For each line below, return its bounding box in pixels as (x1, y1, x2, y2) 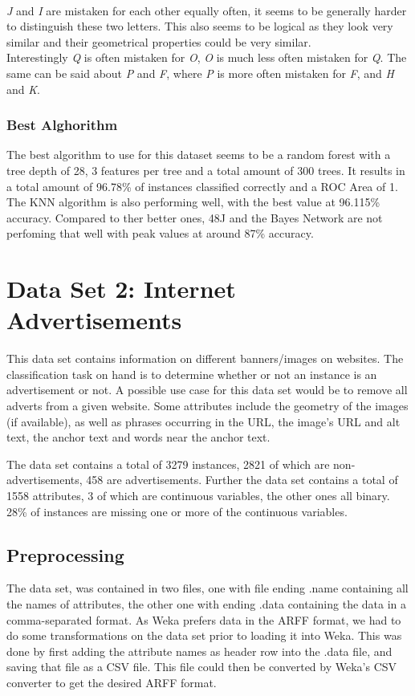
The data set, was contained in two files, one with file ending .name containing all (6, 580, 409, 596)
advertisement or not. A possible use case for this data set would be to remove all (6, 381, 408, 398)
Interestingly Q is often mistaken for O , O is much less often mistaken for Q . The (6, 49, 407, 66)
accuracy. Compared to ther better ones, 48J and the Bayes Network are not (6, 209, 383, 226)
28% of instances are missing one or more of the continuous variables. (6, 503, 348, 519)
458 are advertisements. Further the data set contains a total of (86, 471, 398, 488)
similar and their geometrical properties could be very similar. (6, 33, 311, 50)
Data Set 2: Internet (6, 272, 236, 305)
